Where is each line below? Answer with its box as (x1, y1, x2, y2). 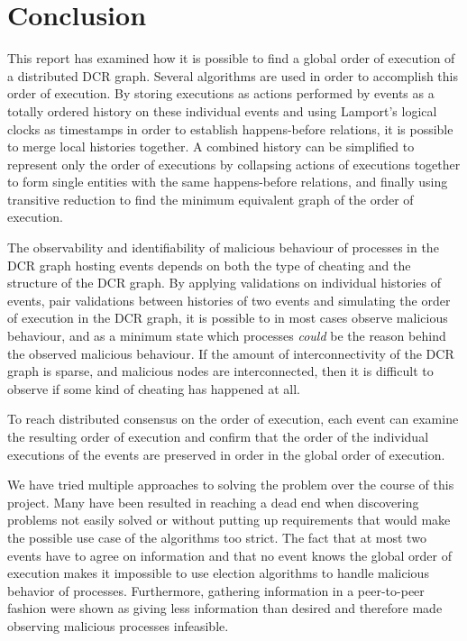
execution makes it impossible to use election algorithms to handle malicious (7, 563, 429, 582)
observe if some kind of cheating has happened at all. (7, 379, 300, 398)
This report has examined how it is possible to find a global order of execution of (7, 49, 455, 68)
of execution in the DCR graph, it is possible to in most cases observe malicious (7, 308, 448, 327)
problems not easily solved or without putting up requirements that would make (7, 510, 451, 529)
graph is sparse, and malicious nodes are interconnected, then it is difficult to (7, 362, 434, 380)
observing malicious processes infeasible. (7, 616, 229, 635)
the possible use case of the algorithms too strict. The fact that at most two (7, 527, 426, 546)
